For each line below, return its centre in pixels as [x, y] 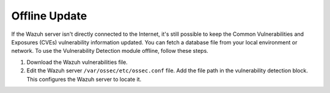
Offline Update [49, 16]
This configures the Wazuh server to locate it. [84, 79]
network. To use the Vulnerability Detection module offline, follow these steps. [110, 51]
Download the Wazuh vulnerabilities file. [77, 62]
